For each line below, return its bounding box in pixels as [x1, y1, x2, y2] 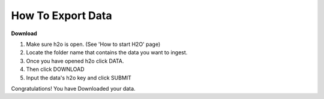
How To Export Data [11, 9, 112, 22]
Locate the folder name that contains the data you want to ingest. [26, 49, 188, 56]
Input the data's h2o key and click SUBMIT [26, 74, 132, 81]
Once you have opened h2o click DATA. [26, 57, 124, 64]
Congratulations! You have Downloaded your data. [11, 85, 136, 92]
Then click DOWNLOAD [26, 66, 85, 73]
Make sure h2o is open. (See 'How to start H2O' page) [26, 41, 161, 48]
